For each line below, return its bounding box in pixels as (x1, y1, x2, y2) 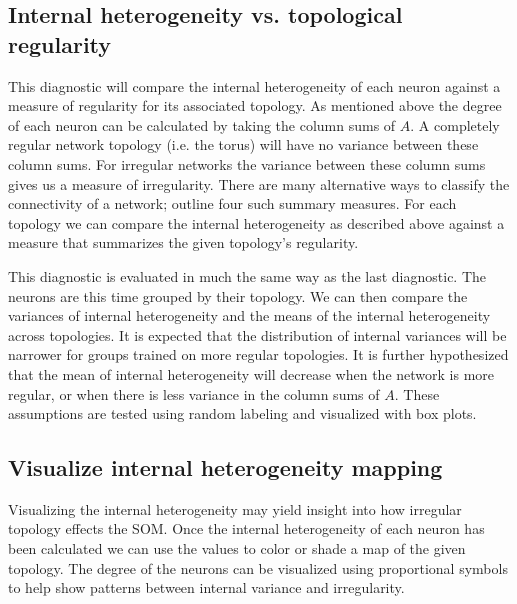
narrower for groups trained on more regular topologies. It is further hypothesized (8, 344, 509, 365)
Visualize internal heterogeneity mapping (8, 452, 443, 483)
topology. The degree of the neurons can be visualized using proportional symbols (8, 557, 508, 578)
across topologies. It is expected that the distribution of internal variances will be (8, 324, 507, 345)
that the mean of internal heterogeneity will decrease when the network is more (8, 363, 495, 384)
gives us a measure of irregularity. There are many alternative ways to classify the (8, 173, 510, 194)
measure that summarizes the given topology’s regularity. (8, 232, 359, 253)
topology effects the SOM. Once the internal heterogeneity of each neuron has (8, 518, 485, 539)
